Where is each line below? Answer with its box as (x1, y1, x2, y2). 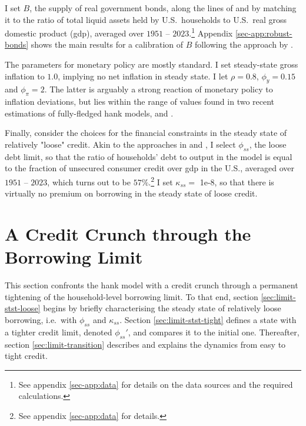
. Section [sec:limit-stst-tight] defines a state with (119, 313, 297, 325)
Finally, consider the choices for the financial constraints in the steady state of (5, 127, 287, 139)
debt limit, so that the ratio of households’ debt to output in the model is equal (5, 150, 292, 162)
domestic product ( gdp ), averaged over (5, 26, 144, 39)
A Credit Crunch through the (5, 222, 251, 246)
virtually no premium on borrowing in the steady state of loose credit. (5, 187, 258, 199)
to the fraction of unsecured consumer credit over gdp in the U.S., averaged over (5, 162, 294, 174)
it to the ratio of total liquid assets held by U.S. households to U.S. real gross (5, 13, 287, 25)
